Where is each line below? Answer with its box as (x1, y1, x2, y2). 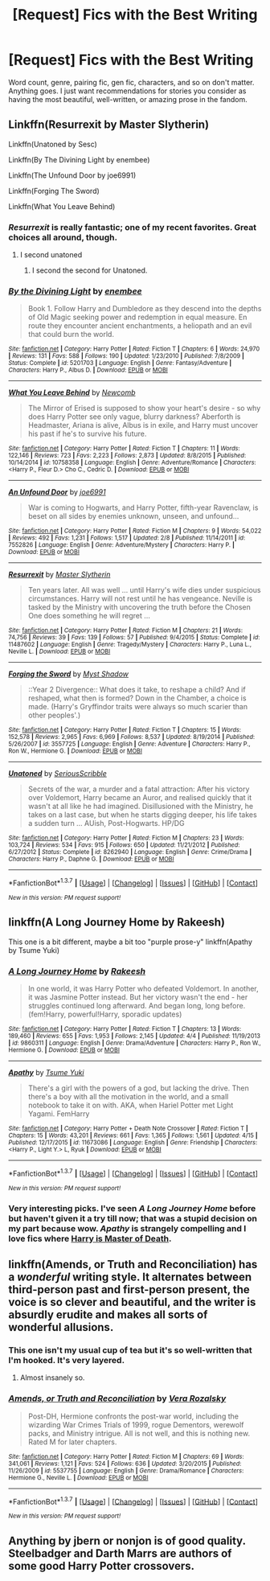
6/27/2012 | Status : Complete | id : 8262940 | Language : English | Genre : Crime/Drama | (8, 848, 252, 856)
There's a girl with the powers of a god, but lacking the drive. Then (27, 1083, 249, 1093)
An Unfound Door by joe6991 (8, 487, 106, 497)
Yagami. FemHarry (27, 1109, 90, 1119)
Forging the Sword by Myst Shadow (8, 669, 129, 679)
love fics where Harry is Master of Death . (8, 1233, 172, 1244)
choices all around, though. (8, 232, 118, 243)
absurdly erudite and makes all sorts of (8, 1308, 208, 1322)
